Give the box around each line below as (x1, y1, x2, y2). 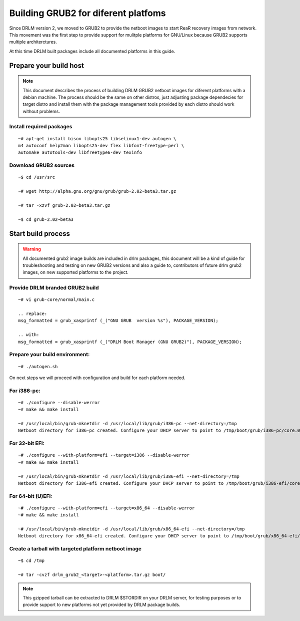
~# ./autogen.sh (18, 364, 58, 369)
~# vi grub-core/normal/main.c (18, 297, 95, 302)
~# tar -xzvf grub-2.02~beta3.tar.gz (18, 202, 111, 208)
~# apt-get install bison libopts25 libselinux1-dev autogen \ (18, 136, 176, 141)
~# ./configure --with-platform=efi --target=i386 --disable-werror (18, 452, 189, 458)
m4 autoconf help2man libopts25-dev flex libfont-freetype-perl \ (18, 143, 184, 149)
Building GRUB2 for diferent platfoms (9, 8, 166, 19)
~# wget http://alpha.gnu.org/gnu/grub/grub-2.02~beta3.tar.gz (18, 188, 176, 194)
